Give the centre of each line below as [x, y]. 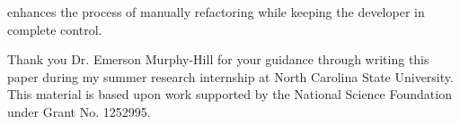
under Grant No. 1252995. [79, 111]
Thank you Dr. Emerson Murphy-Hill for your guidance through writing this [218, 59]
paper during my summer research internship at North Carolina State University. [230, 76]
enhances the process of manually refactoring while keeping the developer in [216, 12]
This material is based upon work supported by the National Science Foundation [230, 94]
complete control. [55, 29]
